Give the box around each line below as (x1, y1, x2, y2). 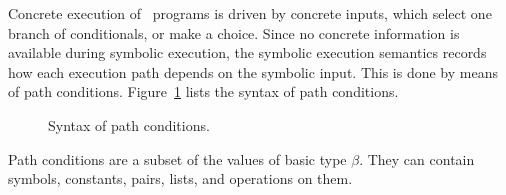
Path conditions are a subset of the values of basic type (8, 148, 347, 169)
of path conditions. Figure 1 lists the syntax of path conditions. (8, 81, 399, 102)
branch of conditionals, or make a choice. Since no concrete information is (8, 22, 460, 43)
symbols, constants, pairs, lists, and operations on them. (8, 168, 353, 189)
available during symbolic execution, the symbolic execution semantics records (8, 42, 487, 63)
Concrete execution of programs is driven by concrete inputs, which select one (8, 3, 492, 23)
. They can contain (359, 148, 475, 169)
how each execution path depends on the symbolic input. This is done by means (8, 61, 498, 82)
